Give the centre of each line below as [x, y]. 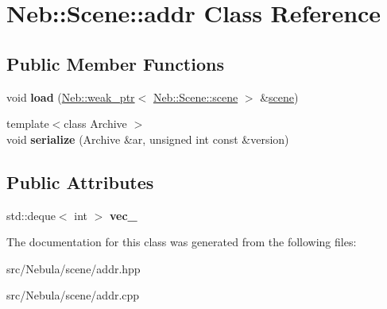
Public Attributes [80, 182]
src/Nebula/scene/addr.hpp [74, 268]
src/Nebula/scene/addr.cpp [73, 295]
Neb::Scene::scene [195, 97]
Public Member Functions [115, 63]
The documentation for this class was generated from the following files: [182, 242]
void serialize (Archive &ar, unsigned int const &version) [148, 139]
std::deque [31, 215]
